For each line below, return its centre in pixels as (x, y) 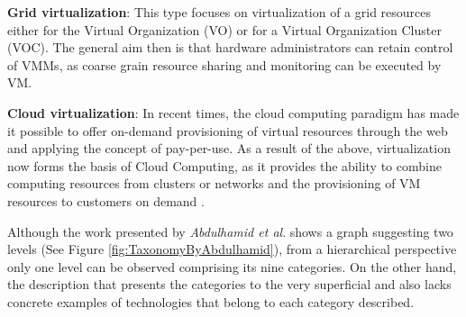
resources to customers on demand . (106, 200)
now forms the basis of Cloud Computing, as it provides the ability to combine (224, 165)
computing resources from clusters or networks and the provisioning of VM (214, 183)
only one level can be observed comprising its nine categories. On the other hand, (232, 266)
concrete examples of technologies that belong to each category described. (211, 301)
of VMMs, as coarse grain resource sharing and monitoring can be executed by (224, 64)
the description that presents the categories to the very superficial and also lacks (229, 284)
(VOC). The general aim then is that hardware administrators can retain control (230, 47)
